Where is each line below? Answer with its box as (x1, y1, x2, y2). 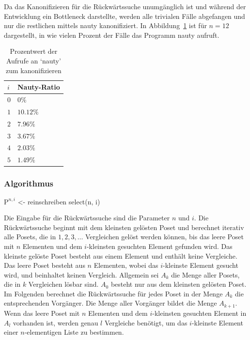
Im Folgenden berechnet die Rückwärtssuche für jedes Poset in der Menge (4, 288, 223, 298)
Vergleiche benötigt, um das (104, 317, 187, 327)
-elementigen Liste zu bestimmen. (24, 327, 124, 337)
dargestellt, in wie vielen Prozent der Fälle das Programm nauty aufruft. (4, 30, 219, 40)
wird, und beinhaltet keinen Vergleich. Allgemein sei (4, 269, 159, 279)
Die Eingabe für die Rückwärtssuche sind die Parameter (4, 213, 170, 223)
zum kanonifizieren (5, 65, 62, 75)
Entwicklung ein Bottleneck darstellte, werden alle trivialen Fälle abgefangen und (4, 11, 245, 21)
